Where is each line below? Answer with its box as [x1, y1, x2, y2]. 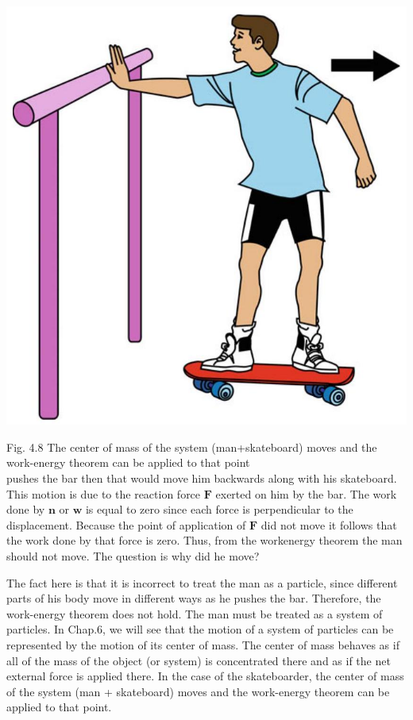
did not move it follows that [261, 516, 397, 533]
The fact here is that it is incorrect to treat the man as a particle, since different [6, 574, 398, 591]
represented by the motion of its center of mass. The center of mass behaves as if [6, 637, 399, 653]
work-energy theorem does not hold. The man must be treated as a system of [6, 605, 383, 622]
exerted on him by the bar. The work [215, 485, 397, 502]
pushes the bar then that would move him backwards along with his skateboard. [6, 470, 397, 487]
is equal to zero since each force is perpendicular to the [85, 501, 353, 518]
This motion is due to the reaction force [6, 485, 201, 502]
